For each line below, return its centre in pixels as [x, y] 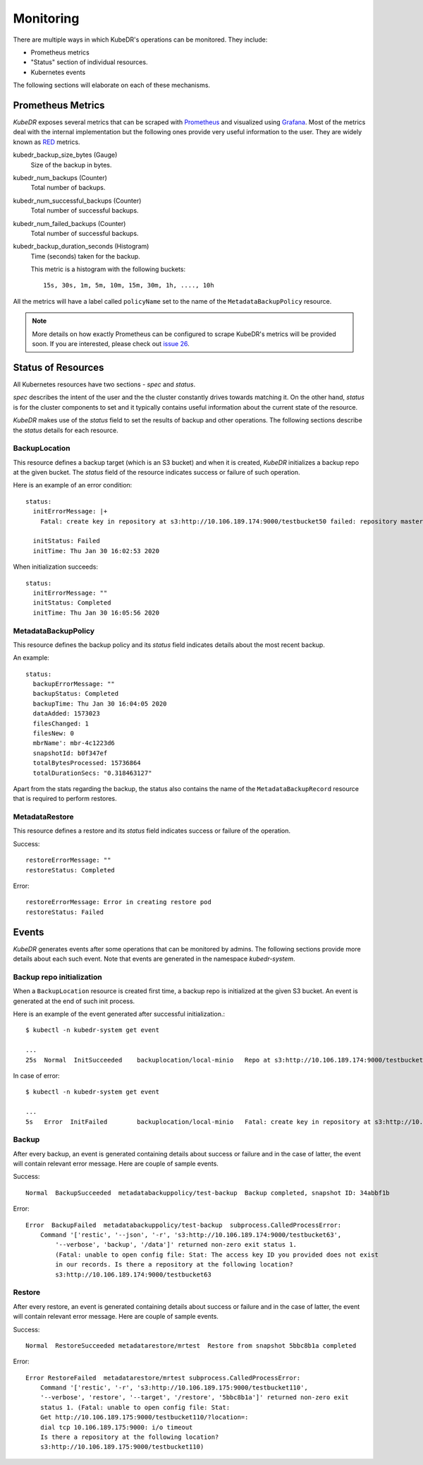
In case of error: [36, 1076]
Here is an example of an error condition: [73, 485]
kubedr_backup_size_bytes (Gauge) [65, 155]
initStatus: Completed [72, 603]
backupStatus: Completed [76, 694]
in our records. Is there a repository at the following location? [174, 1265]
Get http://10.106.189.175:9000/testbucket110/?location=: [144, 1417]
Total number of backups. [68, 188]
